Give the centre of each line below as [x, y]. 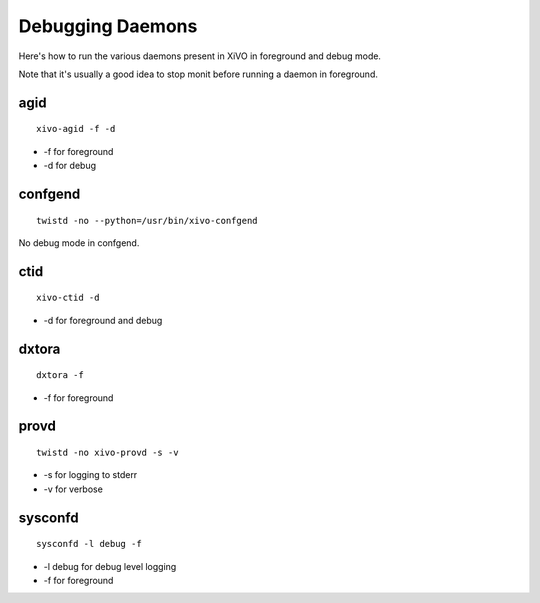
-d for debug [70, 166]
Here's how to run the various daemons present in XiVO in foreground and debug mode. [200, 56]
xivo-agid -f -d [76, 129]
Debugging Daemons [108, 26]
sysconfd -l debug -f [89, 544]
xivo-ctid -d [68, 298]
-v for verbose [73, 489]
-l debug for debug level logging [110, 566]
